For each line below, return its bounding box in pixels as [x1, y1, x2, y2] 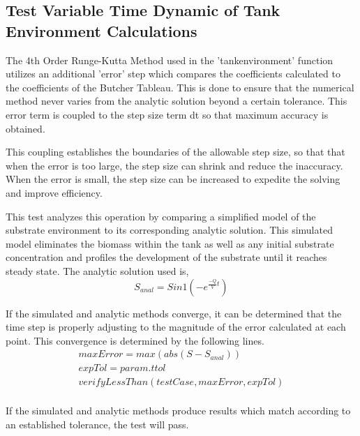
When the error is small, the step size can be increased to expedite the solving [6, 172, 340, 186]
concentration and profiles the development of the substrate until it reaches [6, 250, 327, 264]
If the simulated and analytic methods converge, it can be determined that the [6, 306, 342, 320]
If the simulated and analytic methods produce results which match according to [6, 403, 351, 418]
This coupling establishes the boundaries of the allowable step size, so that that [6, 144, 345, 159]
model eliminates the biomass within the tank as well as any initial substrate [6, 236, 334, 250]
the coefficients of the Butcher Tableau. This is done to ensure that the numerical [6, 80, 354, 94]
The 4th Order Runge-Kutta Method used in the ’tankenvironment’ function [6, 52, 333, 67]
